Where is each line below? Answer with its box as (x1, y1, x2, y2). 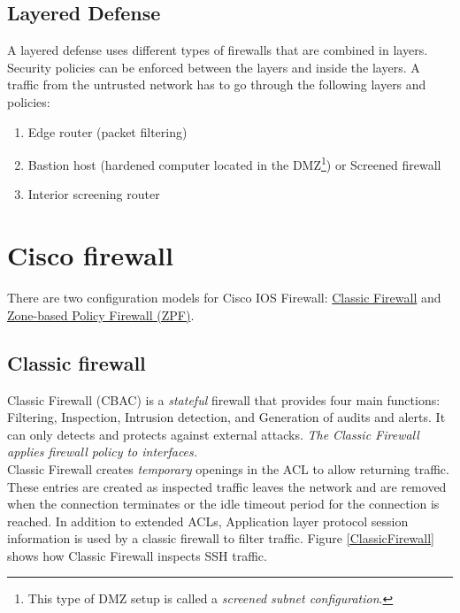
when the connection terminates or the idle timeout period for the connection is (7, 494, 440, 513)
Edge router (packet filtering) (27, 122, 188, 141)
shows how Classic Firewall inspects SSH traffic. (7, 546, 267, 564)
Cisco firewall (7, 237, 173, 273)
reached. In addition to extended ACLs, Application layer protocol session (7, 511, 409, 530)
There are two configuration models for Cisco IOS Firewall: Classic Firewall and (7, 288, 441, 307)
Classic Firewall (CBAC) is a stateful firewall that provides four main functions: (7, 390, 441, 409)
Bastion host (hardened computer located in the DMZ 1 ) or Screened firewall (27, 153, 441, 173)
